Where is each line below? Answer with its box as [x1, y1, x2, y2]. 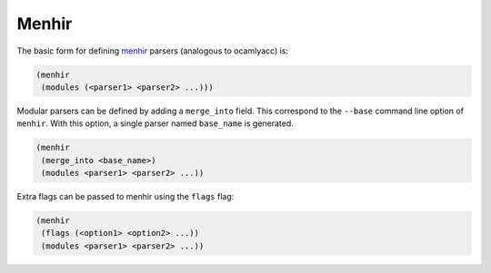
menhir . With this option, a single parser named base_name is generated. [16, 118, 295, 129]
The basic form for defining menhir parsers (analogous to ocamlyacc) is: [16, 45, 288, 56]
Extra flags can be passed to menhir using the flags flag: [16, 191, 235, 202]
